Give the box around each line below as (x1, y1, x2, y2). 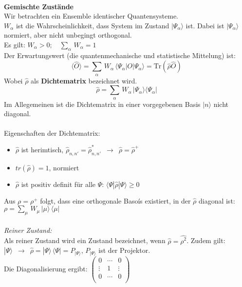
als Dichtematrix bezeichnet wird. (31, 75, 137, 85)
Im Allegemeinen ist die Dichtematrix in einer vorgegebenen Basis (4, 99, 201, 109)
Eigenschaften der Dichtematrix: (4, 127, 100, 138)
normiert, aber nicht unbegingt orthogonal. (4, 30, 132, 40)
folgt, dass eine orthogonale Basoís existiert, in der (40, 195, 191, 205)
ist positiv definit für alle (21, 179, 95, 189)
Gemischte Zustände (4, 1, 74, 11)
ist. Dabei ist (186, 20, 224, 30)
